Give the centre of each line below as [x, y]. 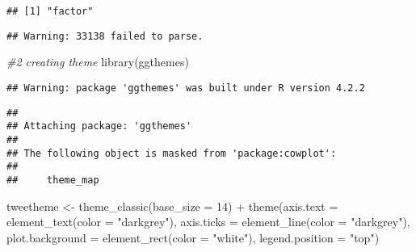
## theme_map [53, 180]
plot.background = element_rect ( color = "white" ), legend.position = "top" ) [193, 237]
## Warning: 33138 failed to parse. [105, 36]
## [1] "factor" [50, 11]
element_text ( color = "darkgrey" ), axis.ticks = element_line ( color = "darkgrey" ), [208, 222]
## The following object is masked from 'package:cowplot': [172, 153]
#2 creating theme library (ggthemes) [98, 62]
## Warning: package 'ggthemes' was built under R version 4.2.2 [186, 88]
